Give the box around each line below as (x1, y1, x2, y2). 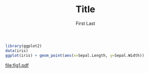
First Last (75, 20, 96, 26)
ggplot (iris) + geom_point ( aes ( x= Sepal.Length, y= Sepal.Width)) (5, 53, 144, 58)
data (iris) (5, 48, 28, 53)
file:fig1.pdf (5, 62, 29, 68)
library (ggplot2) (5, 43, 42, 49)
